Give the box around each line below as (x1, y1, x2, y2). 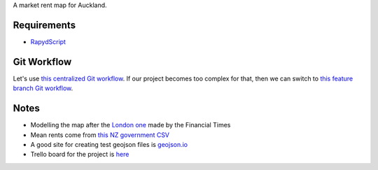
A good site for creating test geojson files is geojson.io (30, 140, 188, 148)
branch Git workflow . (13, 84, 73, 92)
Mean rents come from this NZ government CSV (30, 130, 170, 139)
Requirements (13, 19, 76, 31)
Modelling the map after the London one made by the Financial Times (30, 121, 231, 129)
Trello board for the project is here (30, 150, 129, 159)
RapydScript (30, 37, 66, 45)
